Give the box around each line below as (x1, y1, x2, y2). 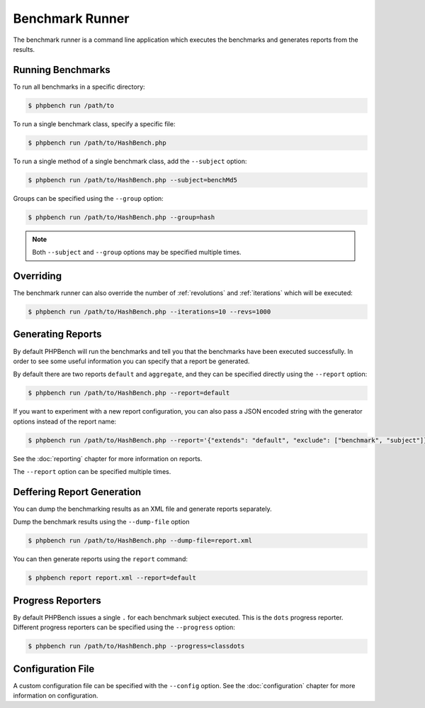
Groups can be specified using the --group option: (13, 194, 164, 202)
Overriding (13, 270, 62, 282)
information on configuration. (13, 692, 98, 700)
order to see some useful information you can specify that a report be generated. (13, 357, 250, 365)
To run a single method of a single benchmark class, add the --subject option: (13, 157, 247, 165)
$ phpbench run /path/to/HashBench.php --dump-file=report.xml (28, 536, 253, 545)
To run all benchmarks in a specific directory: (13, 82, 145, 91)
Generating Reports (13, 328, 102, 341)
